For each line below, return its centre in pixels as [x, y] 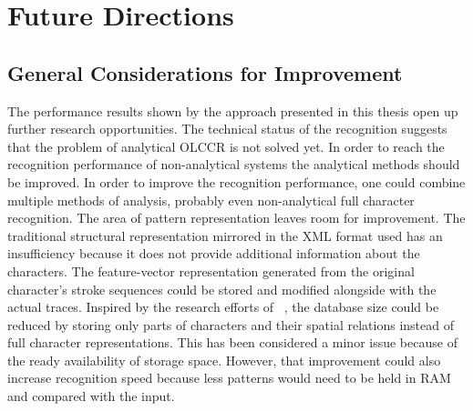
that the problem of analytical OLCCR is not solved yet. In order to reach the [226, 146]
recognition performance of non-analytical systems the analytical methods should [234, 164]
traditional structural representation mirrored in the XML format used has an [225, 235]
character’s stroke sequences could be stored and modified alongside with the [222, 289]
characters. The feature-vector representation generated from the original [211, 271]
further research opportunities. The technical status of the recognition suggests [227, 129]
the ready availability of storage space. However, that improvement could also [224, 360]
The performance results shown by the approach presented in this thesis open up [233, 110]
